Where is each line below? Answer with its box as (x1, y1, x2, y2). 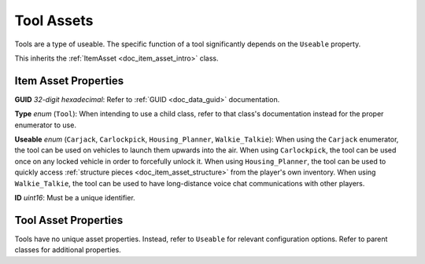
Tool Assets (14, 12, 94, 29)
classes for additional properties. (14, 245, 121, 255)
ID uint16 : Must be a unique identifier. (14, 192, 135, 202)
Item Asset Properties (14, 74, 124, 87)
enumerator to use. (14, 120, 76, 130)
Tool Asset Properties (14, 213, 124, 227)
